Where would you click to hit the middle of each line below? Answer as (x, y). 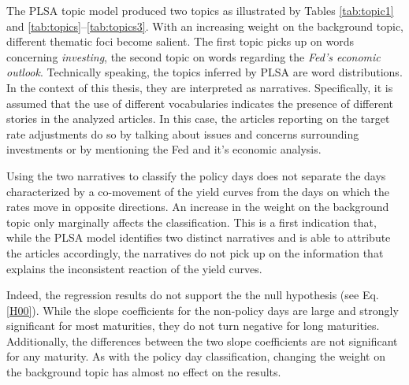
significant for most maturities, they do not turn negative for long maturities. (193, 326)
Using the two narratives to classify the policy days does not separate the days (196, 175)
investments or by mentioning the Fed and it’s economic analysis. (164, 149)
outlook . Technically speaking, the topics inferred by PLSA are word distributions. (204, 72)
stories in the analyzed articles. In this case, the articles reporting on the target (198, 118)
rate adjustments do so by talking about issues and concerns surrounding (183, 133)
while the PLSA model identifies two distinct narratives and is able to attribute (199, 237)
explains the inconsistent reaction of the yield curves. (134, 268)
